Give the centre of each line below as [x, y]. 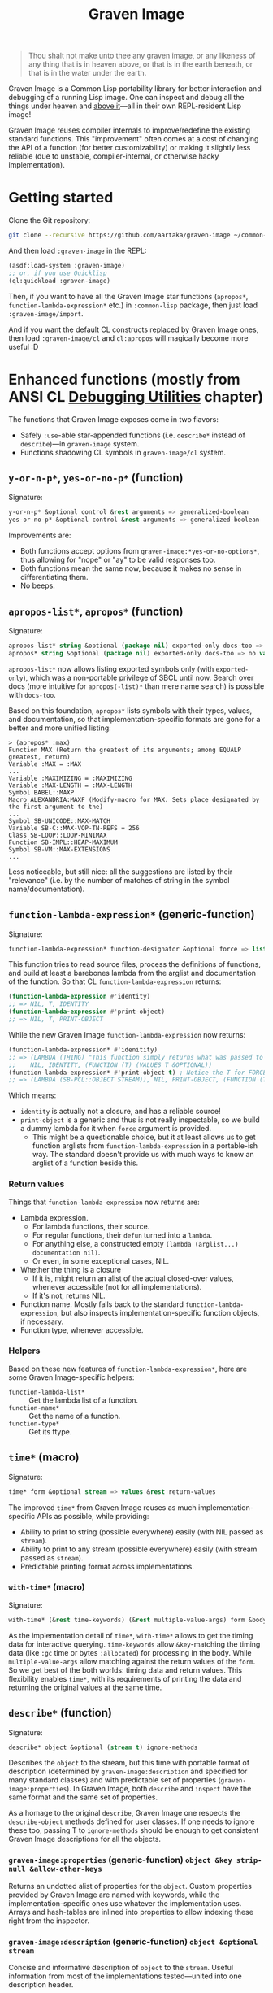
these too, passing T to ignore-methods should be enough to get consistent [134, 1830]
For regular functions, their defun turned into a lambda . [122, 1235]
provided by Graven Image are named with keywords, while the [114, 1895]
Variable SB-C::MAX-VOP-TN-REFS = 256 [74, 828]
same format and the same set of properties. [83, 1797]
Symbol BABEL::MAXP [41, 792]
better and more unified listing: [60, 728]
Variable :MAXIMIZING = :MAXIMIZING [70, 778]
